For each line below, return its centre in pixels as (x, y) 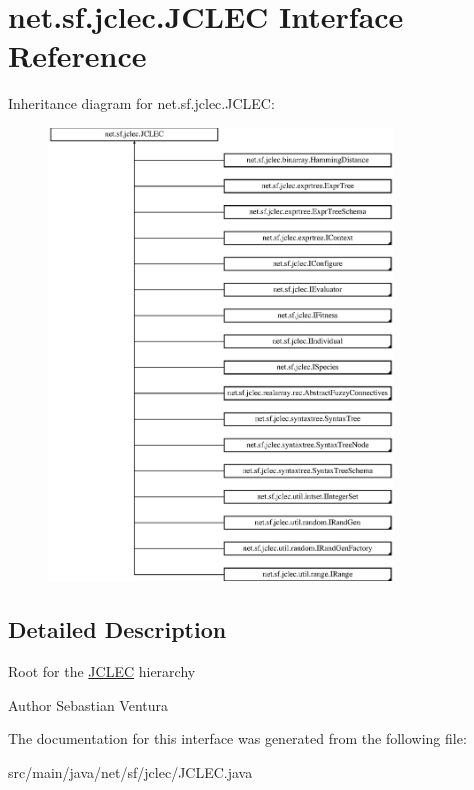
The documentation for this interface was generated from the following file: (237, 738)
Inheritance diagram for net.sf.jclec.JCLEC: (141, 103)
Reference (77, 55)
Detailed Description (117, 629)
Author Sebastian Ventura (88, 704)
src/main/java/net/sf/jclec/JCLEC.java (130, 772)
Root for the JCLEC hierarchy (102, 671)
